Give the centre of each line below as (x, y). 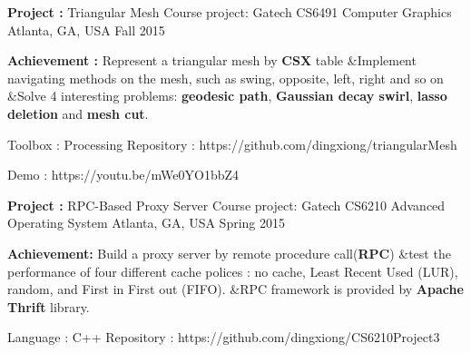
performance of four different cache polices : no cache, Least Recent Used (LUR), (233, 271)
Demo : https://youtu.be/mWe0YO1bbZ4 (123, 175)
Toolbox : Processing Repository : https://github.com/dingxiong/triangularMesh (232, 144)
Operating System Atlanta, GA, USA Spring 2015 (146, 223)
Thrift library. (49, 306)
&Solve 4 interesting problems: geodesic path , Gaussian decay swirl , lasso (227, 96)
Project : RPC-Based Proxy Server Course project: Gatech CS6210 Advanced (226, 205)
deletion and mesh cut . (78, 113)
